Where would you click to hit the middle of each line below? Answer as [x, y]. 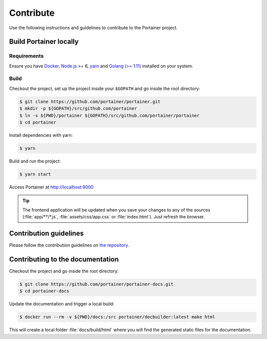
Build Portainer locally [44, 42]
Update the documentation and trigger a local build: [62, 304]
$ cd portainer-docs [44, 291]
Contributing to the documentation [64, 259]
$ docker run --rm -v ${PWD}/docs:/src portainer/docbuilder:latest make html [117, 317]
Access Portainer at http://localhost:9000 [51, 187]
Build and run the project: [35, 161]
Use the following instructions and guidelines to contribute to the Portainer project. [93, 28]
